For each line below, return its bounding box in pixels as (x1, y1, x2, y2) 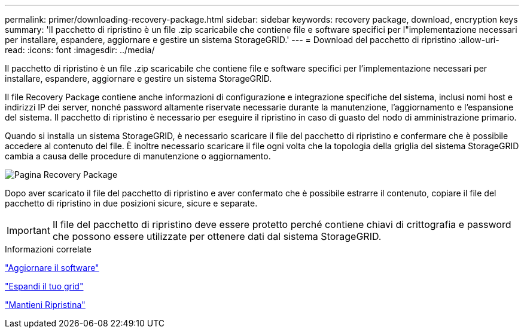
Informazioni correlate (5, 244, 92, 254)
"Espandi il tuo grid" (5, 281, 84, 291)
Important (7, 224, 50, 236)
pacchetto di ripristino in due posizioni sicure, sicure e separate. (5, 198, 258, 208)
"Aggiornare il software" (5, 263, 99, 273)
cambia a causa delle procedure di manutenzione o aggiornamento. (5, 151, 271, 161)
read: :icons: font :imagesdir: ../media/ (5, 45, 155, 55)
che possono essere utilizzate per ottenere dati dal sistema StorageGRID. (52, 230, 382, 242)
